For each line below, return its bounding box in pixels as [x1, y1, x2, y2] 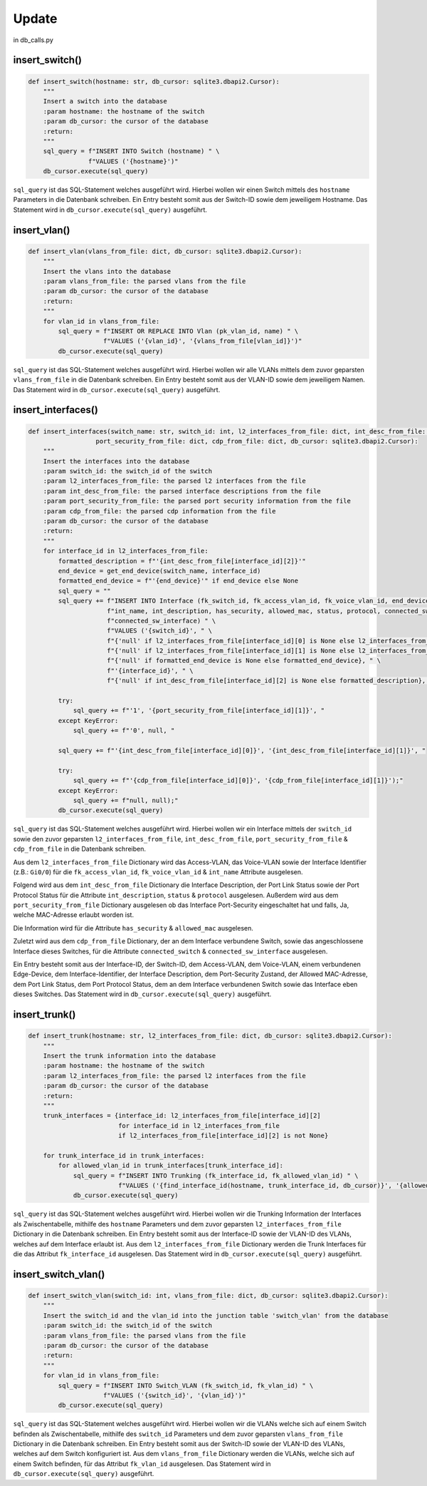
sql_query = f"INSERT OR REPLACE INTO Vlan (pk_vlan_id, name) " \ [58, 327, 299, 335]
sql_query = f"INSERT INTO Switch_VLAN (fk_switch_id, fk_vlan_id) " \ [58, 1381, 314, 1390]
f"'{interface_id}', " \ [107, 667, 194, 675]
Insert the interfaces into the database [43, 457, 190, 465]
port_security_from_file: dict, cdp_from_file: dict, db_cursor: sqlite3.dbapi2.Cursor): [95, 437, 419, 445]
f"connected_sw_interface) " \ [107, 617, 216, 625]
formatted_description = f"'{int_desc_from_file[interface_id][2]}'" [58, 557, 306, 565]
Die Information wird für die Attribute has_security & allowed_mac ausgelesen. [13, 923, 254, 932]
